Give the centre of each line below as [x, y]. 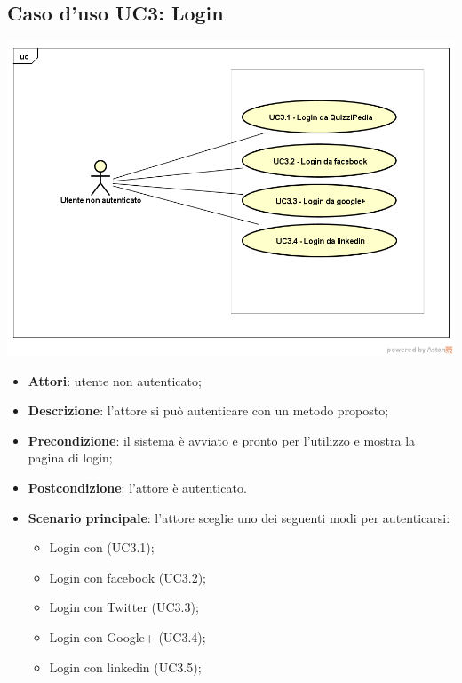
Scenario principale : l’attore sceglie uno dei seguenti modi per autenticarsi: [239, 517]
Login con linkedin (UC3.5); [125, 667]
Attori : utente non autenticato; [115, 380]
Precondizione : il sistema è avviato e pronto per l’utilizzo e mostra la [222, 440]
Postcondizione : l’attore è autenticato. [137, 488]
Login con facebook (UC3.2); [127, 577]
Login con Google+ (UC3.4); [127, 636]
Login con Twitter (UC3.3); [124, 607]
